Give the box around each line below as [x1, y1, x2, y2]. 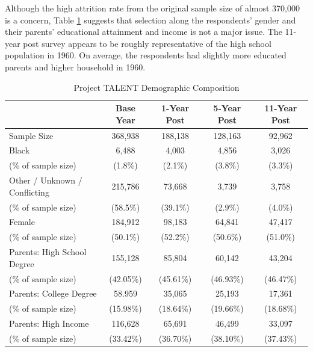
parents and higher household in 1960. [5, 60, 146, 73]
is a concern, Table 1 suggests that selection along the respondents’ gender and [5, 13, 296, 26]
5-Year [213, 102, 241, 114]
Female [9, 215, 35, 228]
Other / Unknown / [9, 174, 82, 187]
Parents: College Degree [9, 287, 97, 300]
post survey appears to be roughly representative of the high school [23, 37, 271, 49]
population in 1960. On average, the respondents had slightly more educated [5, 49, 287, 61]
